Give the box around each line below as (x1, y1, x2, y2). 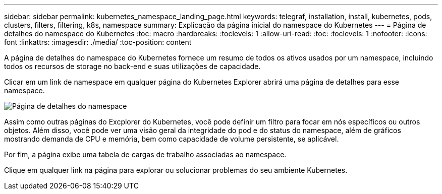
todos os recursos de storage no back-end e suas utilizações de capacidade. (4, 62, 261, 71)
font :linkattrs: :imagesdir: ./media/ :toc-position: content (4, 38, 192, 46)
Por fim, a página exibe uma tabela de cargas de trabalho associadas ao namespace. (4, 150, 287, 159)
